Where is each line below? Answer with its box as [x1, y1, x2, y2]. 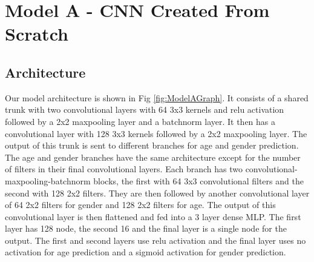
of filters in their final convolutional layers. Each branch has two [5, 163, 243, 175]
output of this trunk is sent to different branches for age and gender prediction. [5, 139, 299, 152]
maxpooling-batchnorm [5, 174, 91, 187]
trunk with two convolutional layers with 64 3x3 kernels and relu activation [5, 103, 284, 116]
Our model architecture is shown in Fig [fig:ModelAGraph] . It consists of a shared [5, 91, 309, 104]
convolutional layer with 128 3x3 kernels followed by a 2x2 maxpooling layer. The [5, 127, 307, 139]
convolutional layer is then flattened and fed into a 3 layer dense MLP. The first [5, 210, 301, 223]
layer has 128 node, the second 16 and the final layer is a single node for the [5, 222, 287, 235]
